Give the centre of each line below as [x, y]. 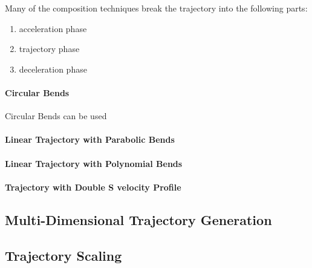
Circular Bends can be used [56, 116]
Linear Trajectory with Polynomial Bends [94, 163]
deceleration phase [53, 69]
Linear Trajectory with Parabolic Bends [90, 139]
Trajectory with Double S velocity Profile [93, 187]
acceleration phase [53, 28]
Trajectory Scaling [63, 255]
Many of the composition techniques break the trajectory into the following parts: [156, 8]
